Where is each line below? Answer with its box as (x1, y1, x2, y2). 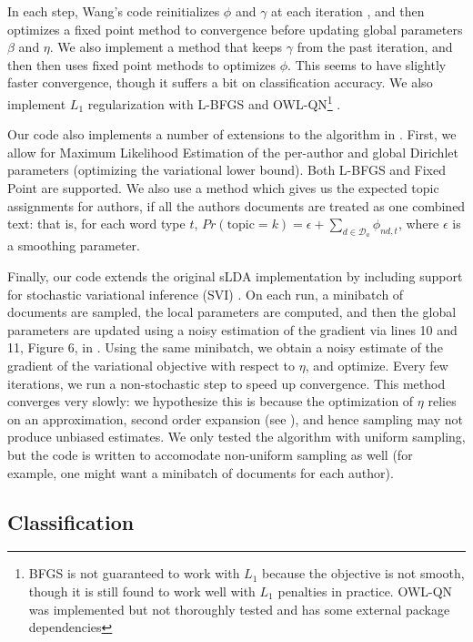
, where (398, 214, 439, 233)
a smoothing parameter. (7, 236, 140, 255)
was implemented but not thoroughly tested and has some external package (28, 599, 450, 618)
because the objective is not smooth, (262, 564, 465, 583)
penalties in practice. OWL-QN (277, 581, 453, 600)
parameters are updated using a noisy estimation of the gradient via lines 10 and (7, 320, 458, 339)
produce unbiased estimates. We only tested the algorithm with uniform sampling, (7, 427, 466, 446)
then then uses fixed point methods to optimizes (7, 55, 277, 74)
